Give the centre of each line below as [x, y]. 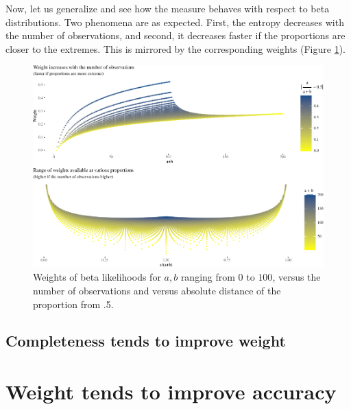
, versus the [296, 277]
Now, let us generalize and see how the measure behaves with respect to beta [168, 8]
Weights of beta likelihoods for [97, 277]
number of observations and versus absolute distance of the [157, 290]
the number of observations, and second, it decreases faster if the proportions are [175, 35]
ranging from [208, 277]
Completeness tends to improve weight [146, 341]
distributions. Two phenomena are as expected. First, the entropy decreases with [175, 22]
